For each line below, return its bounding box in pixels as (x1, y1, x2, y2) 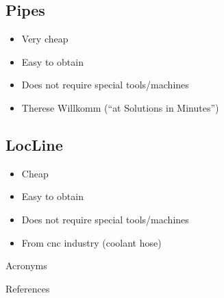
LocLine (5, 134, 63, 155)
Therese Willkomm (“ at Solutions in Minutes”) (21, 100, 219, 114)
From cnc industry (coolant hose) (21, 235, 162, 249)
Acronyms (5, 258, 47, 273)
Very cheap (21, 32, 69, 46)
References (5, 281, 50, 295)
